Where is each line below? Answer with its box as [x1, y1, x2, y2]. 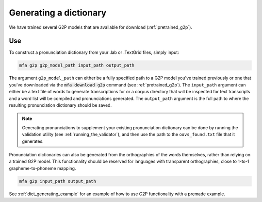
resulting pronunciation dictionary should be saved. [9, 102, 112, 108]
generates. [22, 138, 44, 144]
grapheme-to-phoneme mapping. [9, 165, 76, 171]
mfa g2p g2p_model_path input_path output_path [19, 63, 134, 68]
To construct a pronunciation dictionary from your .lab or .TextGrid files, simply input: [9, 50, 179, 55]
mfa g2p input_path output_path [19, 178, 97, 184]
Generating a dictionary [9, 7, 107, 18]
